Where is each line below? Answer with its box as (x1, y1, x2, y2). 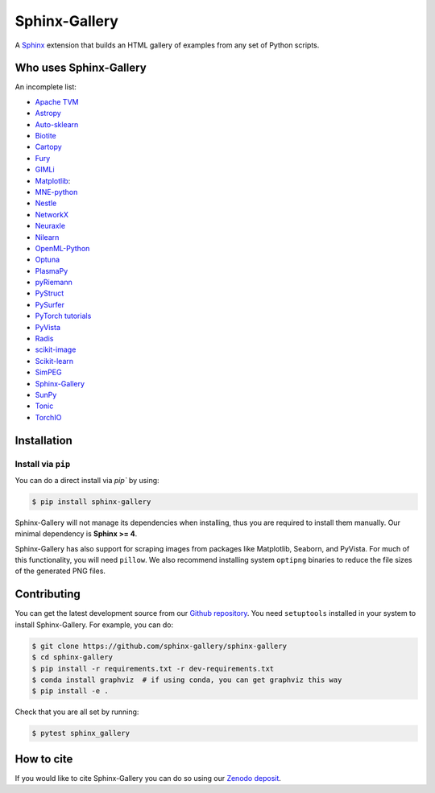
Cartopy (35, 142, 62, 152)
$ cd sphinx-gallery (31, 653, 113, 662)
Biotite (35, 131, 56, 141)
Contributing (14, 588, 81, 601)
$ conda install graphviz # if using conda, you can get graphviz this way (31, 675, 342, 684)
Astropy (35, 109, 62, 118)
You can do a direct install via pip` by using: (14, 475, 160, 485)
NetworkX (35, 209, 68, 219)
